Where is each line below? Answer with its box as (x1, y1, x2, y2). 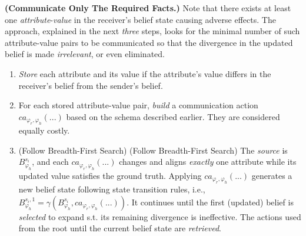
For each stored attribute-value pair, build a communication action (18, 99, 258, 111)
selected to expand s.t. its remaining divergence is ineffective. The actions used (18, 210, 301, 222)
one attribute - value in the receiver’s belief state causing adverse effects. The (5, 13, 276, 25)
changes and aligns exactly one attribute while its (119, 155, 297, 168)
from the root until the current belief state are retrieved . (18, 222, 222, 234)
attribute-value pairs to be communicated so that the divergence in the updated (5, 36, 293, 48)
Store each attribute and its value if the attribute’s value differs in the (18, 67, 271, 79)
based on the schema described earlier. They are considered (66, 110, 280, 122)
